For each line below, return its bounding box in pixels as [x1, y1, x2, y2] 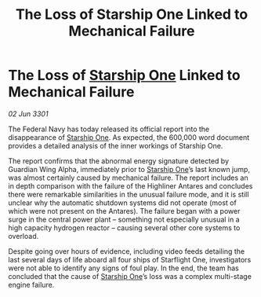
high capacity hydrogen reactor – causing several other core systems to [8, 222, 241, 233]
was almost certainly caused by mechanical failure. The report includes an [8, 173, 248, 182]
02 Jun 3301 [8, 108, 49, 119]
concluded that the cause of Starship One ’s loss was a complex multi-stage [8, 271, 252, 280]
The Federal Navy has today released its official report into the [8, 124, 210, 134]
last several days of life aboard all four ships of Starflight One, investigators [8, 255, 252, 264]
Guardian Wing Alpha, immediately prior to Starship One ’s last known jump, [8, 164, 251, 174]
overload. [8, 231, 39, 240]
